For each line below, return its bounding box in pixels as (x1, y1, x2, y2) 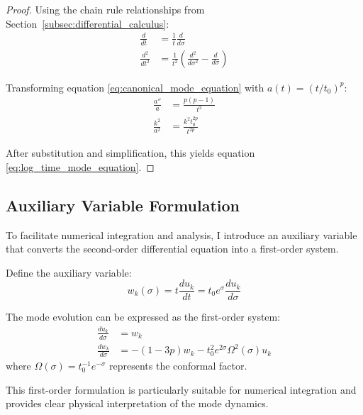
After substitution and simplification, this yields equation (6, 145, 255, 160)
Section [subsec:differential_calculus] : (6, 16, 169, 31)
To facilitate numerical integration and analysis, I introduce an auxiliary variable (6, 227, 357, 242)
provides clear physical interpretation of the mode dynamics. (6, 396, 269, 411)
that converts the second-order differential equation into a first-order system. (6, 241, 339, 256)
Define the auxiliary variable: (6, 265, 132, 280)
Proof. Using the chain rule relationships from (6, 2, 205, 16)
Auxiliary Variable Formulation (6, 194, 240, 216)
